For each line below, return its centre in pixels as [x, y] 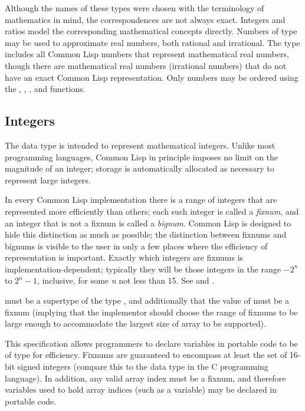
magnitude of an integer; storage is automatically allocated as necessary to [140, 168]
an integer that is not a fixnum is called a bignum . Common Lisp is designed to [148, 223]
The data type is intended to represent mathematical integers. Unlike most [140, 145]
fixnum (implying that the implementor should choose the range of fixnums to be [151, 312]
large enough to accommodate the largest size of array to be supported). [135, 323]
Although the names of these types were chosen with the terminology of [135, 8]
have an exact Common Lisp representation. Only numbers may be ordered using [152, 77]
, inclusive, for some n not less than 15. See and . [126, 280]
